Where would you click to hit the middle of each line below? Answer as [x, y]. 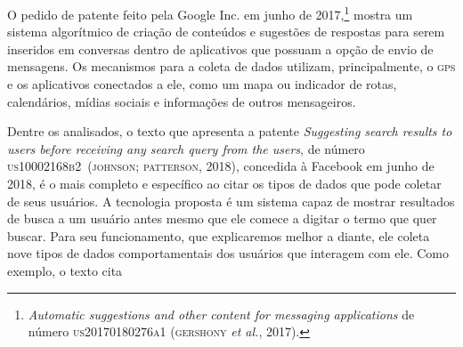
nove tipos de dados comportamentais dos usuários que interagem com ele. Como [228, 253]
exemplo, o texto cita [65, 270]
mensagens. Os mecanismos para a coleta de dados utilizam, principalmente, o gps [231, 66]
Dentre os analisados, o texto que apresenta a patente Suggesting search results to [230, 131]
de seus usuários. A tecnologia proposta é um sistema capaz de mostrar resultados [231, 201]
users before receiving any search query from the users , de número [186, 148]
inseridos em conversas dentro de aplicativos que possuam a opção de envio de [220, 48]
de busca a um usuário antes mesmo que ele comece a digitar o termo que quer [222, 218]
